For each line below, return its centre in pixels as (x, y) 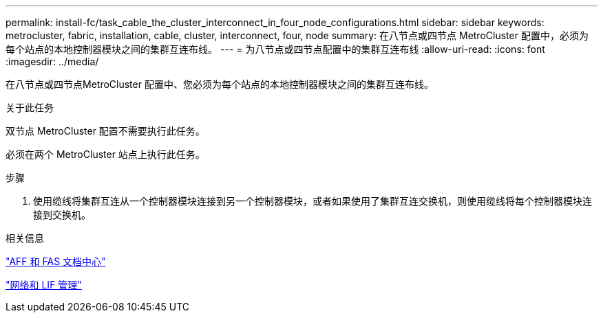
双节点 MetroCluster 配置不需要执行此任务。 (105, 131)
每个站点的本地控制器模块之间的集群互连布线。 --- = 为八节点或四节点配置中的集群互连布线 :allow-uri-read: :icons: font (275, 49)
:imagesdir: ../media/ (52, 61)
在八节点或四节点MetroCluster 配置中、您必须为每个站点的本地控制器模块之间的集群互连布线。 (220, 84)
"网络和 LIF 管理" (44, 285)
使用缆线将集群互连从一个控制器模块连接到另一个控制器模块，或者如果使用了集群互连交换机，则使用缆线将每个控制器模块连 (313, 201)
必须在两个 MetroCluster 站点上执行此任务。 (105, 154)
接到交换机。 (62, 215)
